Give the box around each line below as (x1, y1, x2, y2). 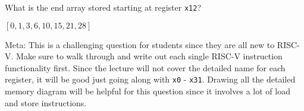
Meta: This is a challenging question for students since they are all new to (5, 38, 275, 50)
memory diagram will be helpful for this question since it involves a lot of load (5, 85, 290, 97)
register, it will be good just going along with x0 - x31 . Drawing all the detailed (5, 73, 296, 85)
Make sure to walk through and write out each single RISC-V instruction (16, 50, 283, 62)
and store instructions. (5, 96, 87, 109)
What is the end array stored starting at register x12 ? (5, 1, 202, 13)
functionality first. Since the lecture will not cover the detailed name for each (5, 61, 286, 74)
